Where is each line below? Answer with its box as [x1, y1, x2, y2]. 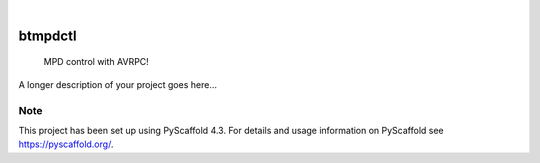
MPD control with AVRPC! [43, 56, 149, 68]
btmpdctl [18, 27, 77, 44]
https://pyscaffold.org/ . [18, 138, 114, 150]
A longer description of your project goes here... [18, 78, 217, 90]
